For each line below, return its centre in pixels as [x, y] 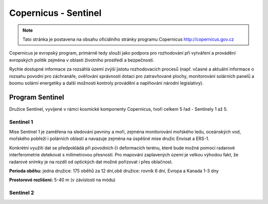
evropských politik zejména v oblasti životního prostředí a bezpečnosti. [82, 60]
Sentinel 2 [22, 193]
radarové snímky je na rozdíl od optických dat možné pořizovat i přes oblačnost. [91, 162]
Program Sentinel [37, 97]
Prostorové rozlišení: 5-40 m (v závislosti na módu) [62, 180]
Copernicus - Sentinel [55, 13]
